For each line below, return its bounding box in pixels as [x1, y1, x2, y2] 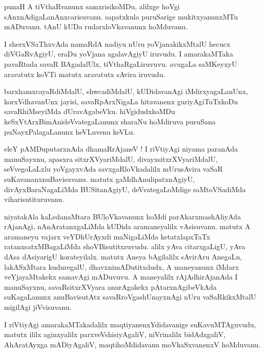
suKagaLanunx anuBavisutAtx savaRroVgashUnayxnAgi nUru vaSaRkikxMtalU [4, 291, 256, 302]
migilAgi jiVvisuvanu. [4, 302, 72, 312]
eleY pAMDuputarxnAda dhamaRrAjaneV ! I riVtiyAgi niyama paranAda [4, 143, 238, 154]
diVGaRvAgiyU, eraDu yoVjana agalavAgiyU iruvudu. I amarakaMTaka [4, 48, 233, 59]
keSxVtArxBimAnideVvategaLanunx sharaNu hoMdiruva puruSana [4, 116, 216, 126]
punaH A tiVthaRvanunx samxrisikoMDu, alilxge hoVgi [4, 1, 180, 11]
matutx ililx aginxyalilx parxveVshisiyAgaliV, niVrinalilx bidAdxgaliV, [4, 329, 226, 340]
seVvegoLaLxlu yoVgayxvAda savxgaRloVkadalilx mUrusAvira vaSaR [4, 163, 223, 174]
